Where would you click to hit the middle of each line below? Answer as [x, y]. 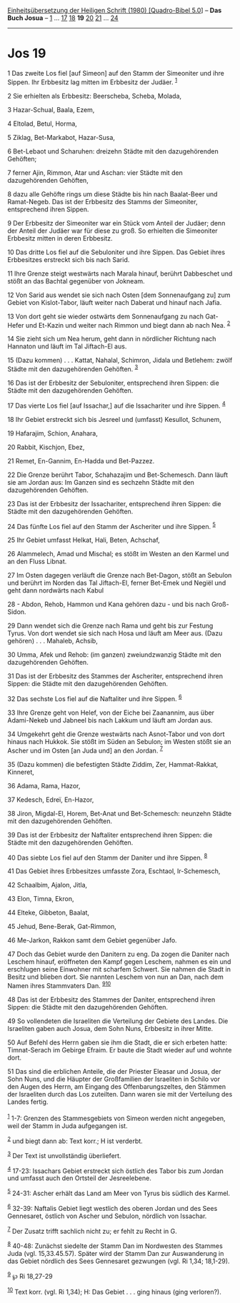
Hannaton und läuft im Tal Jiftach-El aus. [67, 346]
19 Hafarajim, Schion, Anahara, [52, 433]
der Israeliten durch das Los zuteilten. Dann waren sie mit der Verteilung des [120, 1094]
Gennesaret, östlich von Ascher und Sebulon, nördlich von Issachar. [107, 1216]
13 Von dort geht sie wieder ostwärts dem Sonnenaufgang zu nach [106, 316]
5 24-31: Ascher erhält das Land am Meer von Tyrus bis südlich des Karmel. [119, 1193]
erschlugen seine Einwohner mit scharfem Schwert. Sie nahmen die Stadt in [119, 970]
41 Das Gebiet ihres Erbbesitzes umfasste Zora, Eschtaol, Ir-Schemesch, [114, 871]
